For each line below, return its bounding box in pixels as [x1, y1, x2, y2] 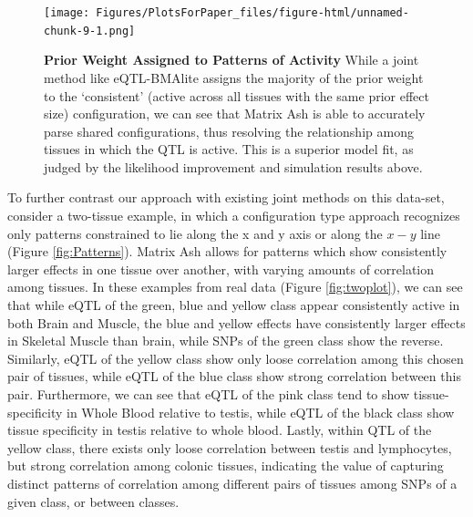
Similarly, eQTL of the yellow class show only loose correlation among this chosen [7, 348, 464, 367]
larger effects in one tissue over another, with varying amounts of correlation [7, 259, 435, 278]
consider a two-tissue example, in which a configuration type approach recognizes [7, 206, 460, 225]
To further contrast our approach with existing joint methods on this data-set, [7, 188, 445, 207]
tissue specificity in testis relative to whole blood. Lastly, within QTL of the [7, 420, 432, 439]
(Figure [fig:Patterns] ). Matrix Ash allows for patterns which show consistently [7, 242, 447, 261]
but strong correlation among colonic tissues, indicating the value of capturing [7, 456, 444, 475]
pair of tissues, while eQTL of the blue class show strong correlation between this [7, 367, 461, 386]
